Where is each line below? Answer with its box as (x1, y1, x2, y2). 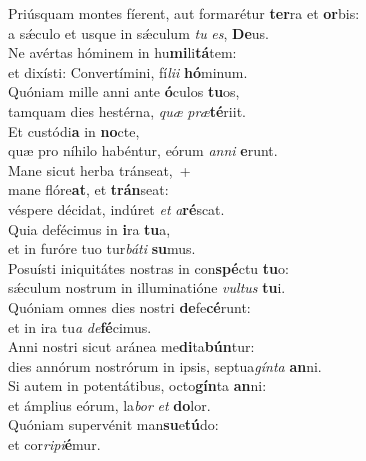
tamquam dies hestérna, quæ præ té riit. (8, 100, 246, 121)
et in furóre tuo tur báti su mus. (8, 238, 196, 259)
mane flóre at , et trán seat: (8, 179, 169, 200)
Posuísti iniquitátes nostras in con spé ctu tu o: (8, 257, 289, 278)
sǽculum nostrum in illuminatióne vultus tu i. (8, 277, 286, 298)
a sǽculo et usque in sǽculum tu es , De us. (8, 22, 269, 43)
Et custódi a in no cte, (8, 120, 140, 141)
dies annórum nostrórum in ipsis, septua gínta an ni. (8, 355, 322, 376)
